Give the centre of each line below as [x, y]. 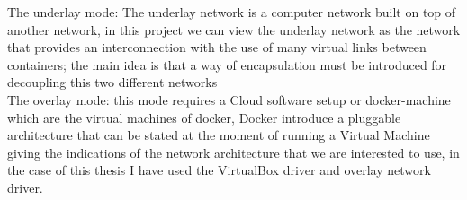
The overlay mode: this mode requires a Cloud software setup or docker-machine [229, 99]
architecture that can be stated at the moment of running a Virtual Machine [219, 135]
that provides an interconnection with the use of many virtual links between [217, 47]
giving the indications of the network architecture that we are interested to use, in [233, 152]
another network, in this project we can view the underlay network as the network [234, 29]
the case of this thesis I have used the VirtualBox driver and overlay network [219, 170]
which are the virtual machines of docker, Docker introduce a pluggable [204, 117]
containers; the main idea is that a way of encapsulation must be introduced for [227, 64]
